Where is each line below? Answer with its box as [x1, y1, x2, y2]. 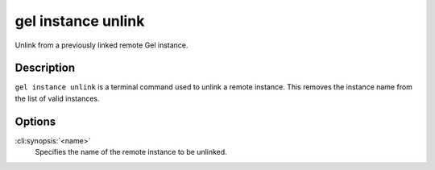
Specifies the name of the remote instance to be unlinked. [35, 147, 227, 157]
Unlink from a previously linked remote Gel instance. [14, 40, 188, 50]
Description [14, 61, 76, 75]
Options [14, 114, 56, 128]
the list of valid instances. [14, 93, 100, 103]
